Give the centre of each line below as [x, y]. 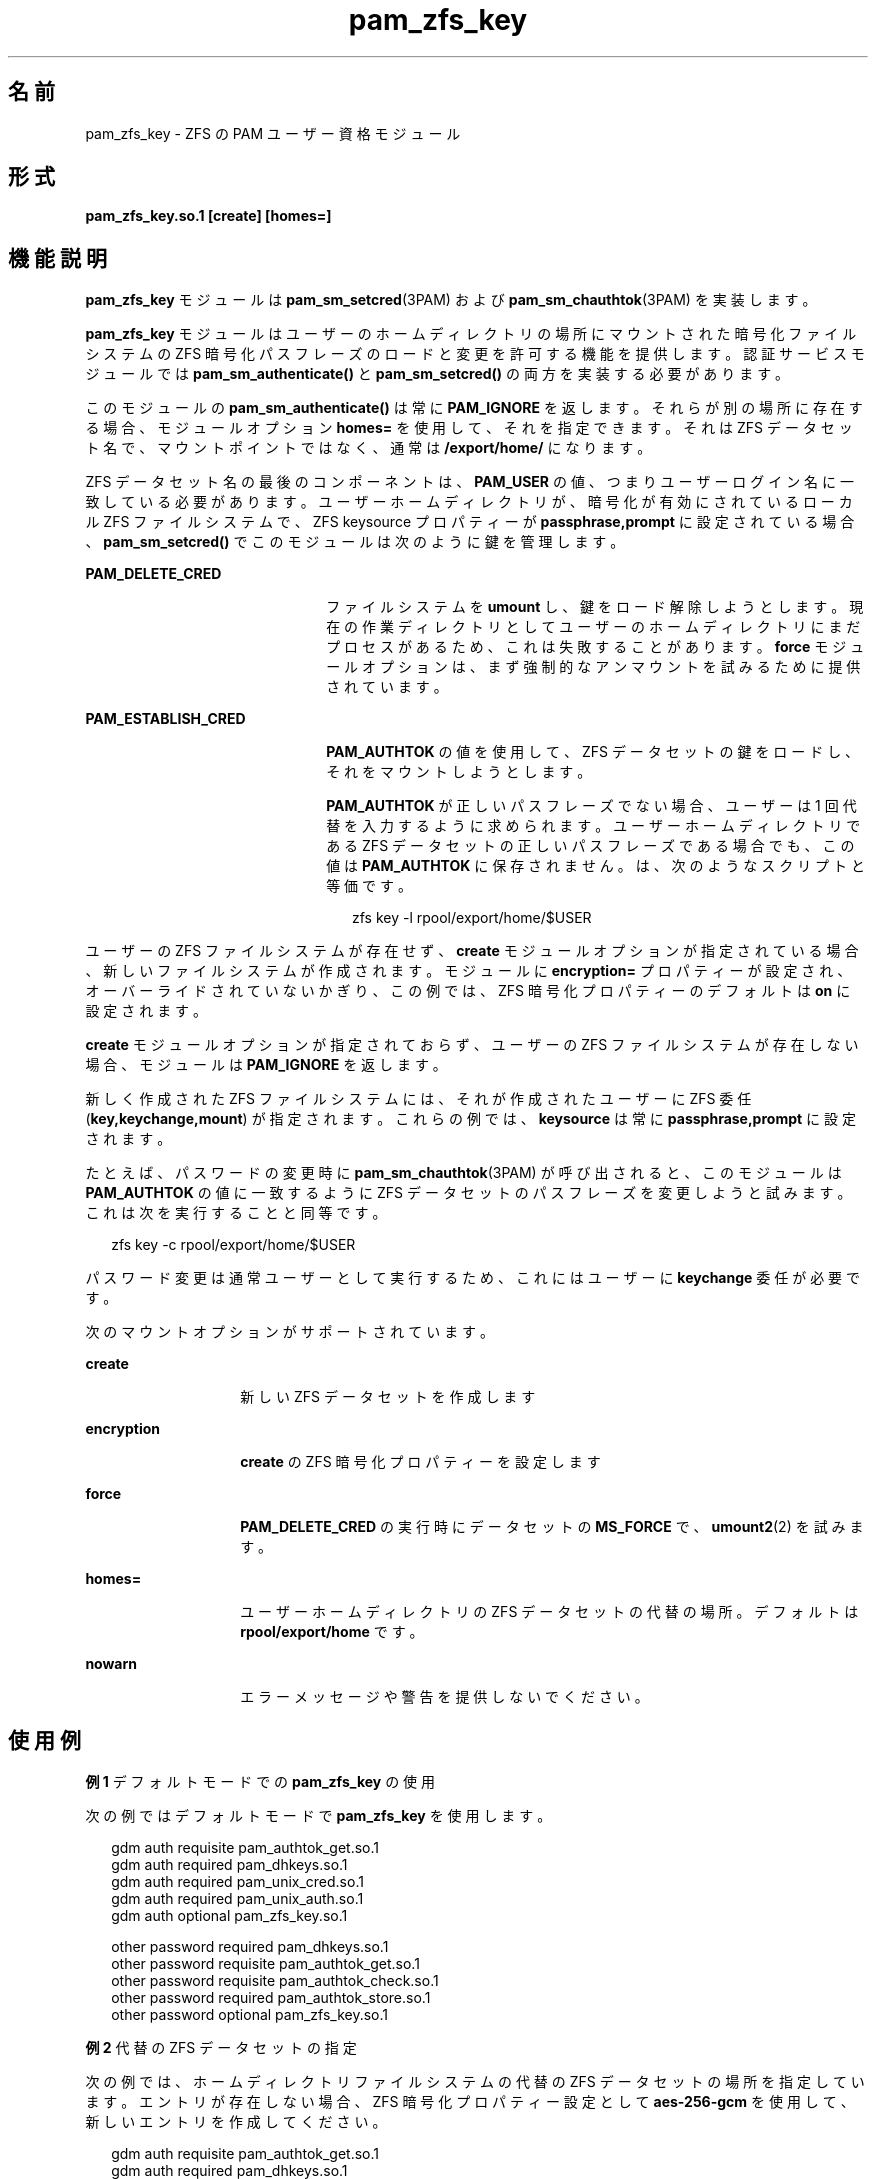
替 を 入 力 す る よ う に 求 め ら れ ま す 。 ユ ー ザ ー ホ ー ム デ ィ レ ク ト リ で [593, 826]
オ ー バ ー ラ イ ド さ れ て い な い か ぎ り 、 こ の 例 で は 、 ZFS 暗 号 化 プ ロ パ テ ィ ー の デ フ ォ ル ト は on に [468, 991]
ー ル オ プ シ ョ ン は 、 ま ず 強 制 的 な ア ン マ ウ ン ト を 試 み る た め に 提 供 [593, 667]
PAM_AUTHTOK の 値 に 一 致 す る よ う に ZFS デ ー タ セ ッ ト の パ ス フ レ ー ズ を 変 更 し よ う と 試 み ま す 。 [468, 1193]
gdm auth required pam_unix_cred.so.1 [237, 1882]
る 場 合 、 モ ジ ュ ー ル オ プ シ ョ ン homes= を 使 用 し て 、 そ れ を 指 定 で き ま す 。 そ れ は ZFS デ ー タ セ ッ [469, 428]
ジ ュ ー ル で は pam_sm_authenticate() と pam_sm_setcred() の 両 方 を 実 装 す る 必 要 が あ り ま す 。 [437, 374]
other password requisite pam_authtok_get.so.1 [265, 1964]
